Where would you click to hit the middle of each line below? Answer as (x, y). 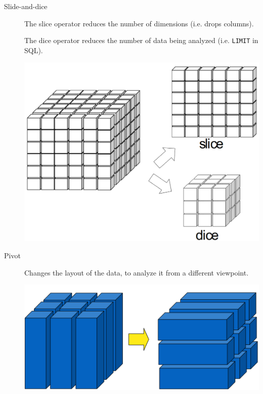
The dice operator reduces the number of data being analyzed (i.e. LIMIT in (141, 40)
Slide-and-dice (26, 6)
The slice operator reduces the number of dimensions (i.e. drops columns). (139, 23)
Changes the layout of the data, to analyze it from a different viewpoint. (137, 272)
